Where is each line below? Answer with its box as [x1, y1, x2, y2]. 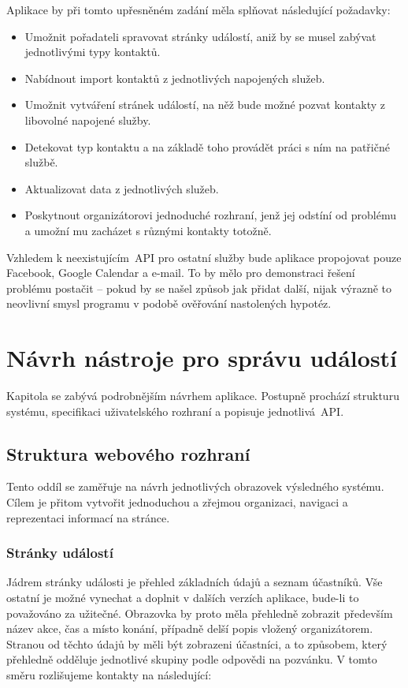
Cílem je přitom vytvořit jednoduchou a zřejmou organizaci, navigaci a [6, 494, 348, 510]
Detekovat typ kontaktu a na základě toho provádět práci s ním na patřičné [24, 138, 390, 155]
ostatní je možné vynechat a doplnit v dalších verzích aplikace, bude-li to [6, 589, 359, 606]
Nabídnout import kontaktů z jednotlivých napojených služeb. [24, 69, 325, 86]
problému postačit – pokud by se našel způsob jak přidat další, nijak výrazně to [6, 279, 391, 296]
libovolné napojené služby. [24, 111, 151, 128]
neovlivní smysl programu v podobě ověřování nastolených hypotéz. [6, 295, 332, 312]
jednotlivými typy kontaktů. [24, 43, 161, 60]
